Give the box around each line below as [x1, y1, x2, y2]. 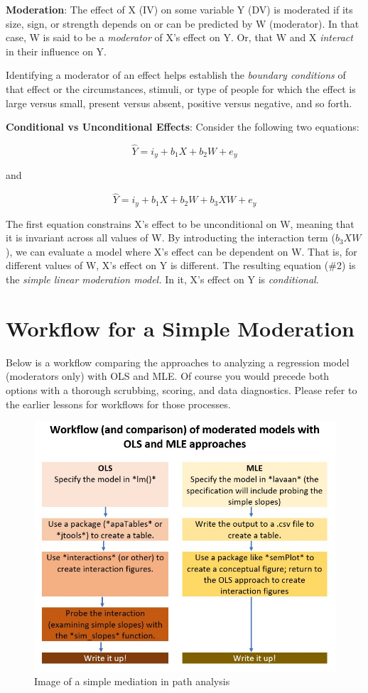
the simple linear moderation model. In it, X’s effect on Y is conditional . [6, 272, 319, 287]
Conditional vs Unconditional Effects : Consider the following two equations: [6, 119, 359, 134]
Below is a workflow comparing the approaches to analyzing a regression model [6, 354, 350, 369]
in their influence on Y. [6, 43, 107, 58]
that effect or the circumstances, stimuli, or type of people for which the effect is [6, 81, 356, 96]
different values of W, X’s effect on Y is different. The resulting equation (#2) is [6, 258, 356, 273]
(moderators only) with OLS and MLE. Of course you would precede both [6, 369, 330, 383]
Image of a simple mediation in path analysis [34, 674, 230, 689]
